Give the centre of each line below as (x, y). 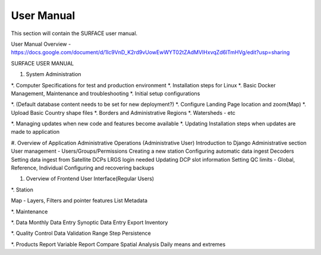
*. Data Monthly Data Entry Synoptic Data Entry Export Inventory (89, 222)
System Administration (53, 74)
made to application (35, 132)
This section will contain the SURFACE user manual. (74, 33)
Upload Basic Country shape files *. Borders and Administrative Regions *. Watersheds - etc (123, 112)
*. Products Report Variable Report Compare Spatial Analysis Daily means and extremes (118, 244)
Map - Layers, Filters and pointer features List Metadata (79, 201)
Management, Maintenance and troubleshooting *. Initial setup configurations (106, 93)
